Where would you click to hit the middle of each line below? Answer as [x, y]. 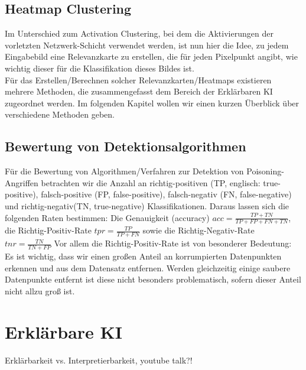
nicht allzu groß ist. [40, 291]
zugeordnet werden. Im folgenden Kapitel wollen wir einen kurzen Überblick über [152, 103]
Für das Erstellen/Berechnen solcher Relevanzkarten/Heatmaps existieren [138, 79]
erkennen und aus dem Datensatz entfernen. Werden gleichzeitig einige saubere [148, 267]
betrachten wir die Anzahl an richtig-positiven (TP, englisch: [151, 182]
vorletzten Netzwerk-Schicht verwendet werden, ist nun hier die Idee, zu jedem [147, 45]
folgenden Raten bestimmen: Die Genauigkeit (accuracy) [107, 217]
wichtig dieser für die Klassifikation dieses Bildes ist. [100, 68]
